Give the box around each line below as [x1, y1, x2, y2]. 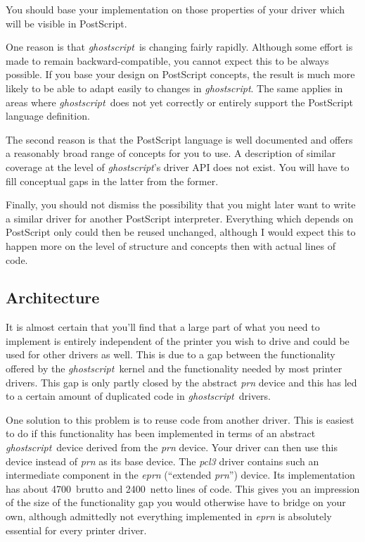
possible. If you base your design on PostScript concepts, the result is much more [6, 67, 355, 82]
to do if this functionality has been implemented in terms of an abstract [6, 426, 316, 441]
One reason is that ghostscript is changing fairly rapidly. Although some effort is [6, 39, 353, 54]
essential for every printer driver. [6, 522, 147, 537]
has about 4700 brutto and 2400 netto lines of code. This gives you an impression [6, 481, 360, 496]
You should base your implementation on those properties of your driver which [6, 2, 345, 16]
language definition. [6, 108, 90, 123]
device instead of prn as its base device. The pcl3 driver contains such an [6, 453, 319, 468]
